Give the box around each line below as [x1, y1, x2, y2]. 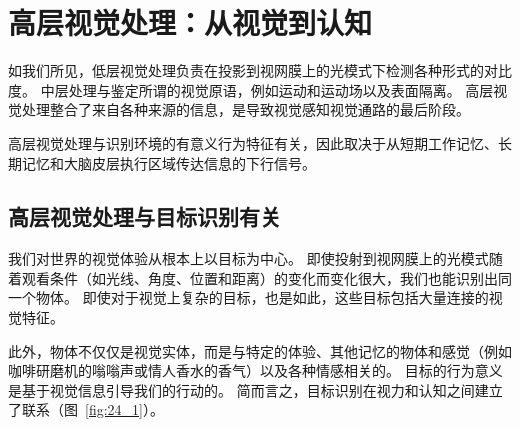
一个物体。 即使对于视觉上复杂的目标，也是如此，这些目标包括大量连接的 [8, 287, 489, 308]
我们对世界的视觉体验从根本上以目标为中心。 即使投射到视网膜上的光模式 [8, 248, 489, 269]
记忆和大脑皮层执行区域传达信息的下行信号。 [21, 152, 316, 173]
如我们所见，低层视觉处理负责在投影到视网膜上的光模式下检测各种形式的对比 [8, 60, 512, 81]
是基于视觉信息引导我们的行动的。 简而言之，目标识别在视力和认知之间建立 [8, 379, 503, 400]
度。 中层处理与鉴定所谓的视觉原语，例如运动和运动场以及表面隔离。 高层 [8, 79, 494, 100]
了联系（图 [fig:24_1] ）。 [8, 399, 164, 420]
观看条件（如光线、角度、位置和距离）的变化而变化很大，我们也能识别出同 [21, 267, 512, 288]
